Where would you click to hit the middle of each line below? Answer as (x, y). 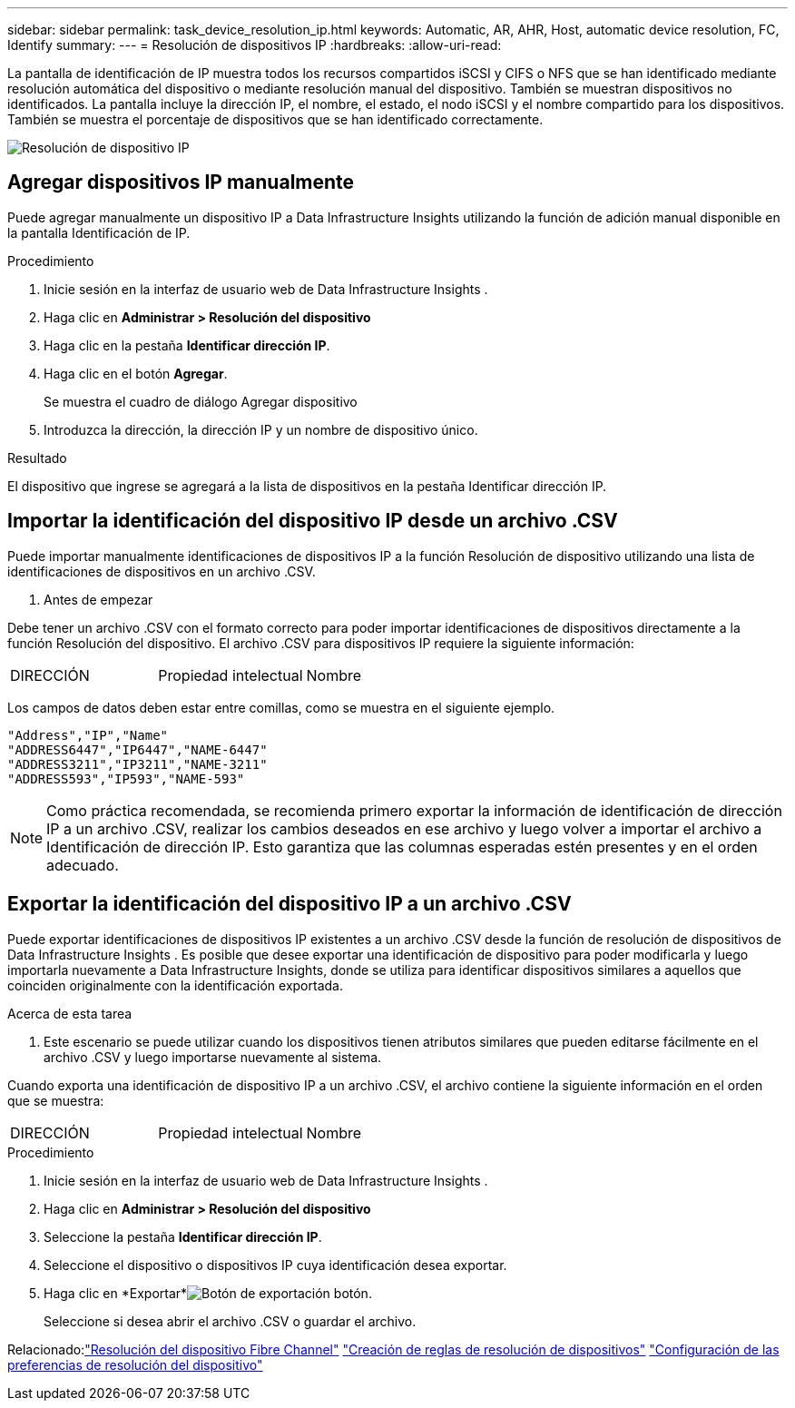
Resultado (37, 458)
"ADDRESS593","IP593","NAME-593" (126, 778)
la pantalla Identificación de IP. (99, 232)
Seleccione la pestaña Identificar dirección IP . (183, 1236)
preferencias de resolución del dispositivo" (135, 1364)
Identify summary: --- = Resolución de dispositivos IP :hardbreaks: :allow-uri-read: (255, 45)
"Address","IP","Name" (88, 735)
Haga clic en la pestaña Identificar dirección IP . (187, 345)
